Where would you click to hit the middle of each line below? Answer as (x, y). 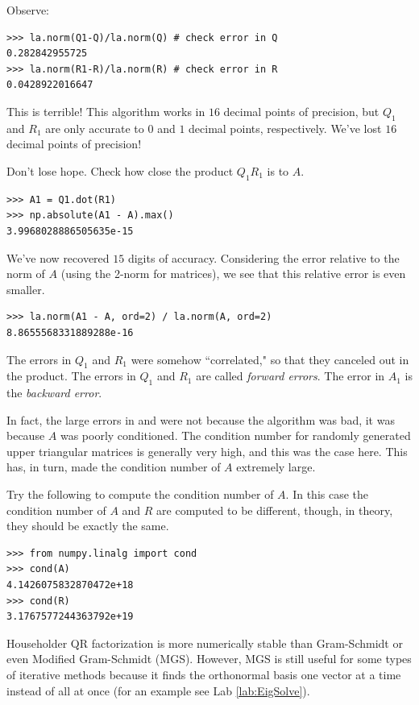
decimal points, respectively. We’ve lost (285, 128)
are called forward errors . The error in (290, 376)
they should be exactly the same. (88, 526)
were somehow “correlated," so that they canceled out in (270, 359)
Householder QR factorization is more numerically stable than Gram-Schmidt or (205, 643)
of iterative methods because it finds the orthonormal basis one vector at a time (204, 674)
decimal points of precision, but (301, 111)
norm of (26, 274)
